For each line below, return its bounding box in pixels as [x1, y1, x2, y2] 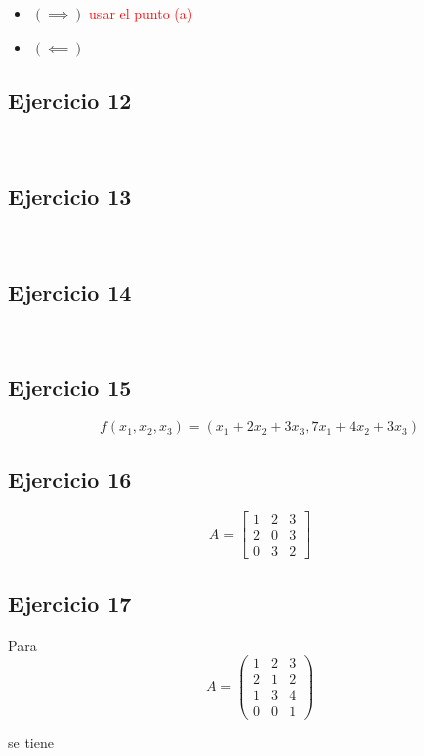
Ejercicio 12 [8, 84, 132, 115]
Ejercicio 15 [8, 372, 132, 403]
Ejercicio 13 [8, 180, 132, 211]
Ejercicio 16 [8, 463, 132, 494]
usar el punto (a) [89, 3, 193, 23]
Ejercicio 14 [8, 276, 132, 307]
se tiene [8, 732, 54, 753]
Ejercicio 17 [8, 587, 132, 618]
